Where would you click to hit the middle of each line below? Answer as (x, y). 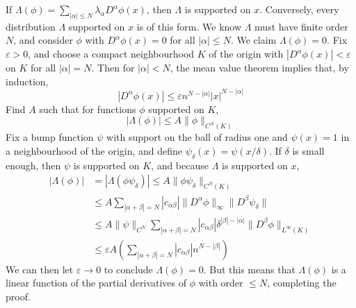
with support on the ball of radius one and (197, 137)
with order (221, 283)
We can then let (40, 269)
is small (308, 150)
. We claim (253, 40)
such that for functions (88, 109)
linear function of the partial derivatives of (96, 283)
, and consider (43, 40)
